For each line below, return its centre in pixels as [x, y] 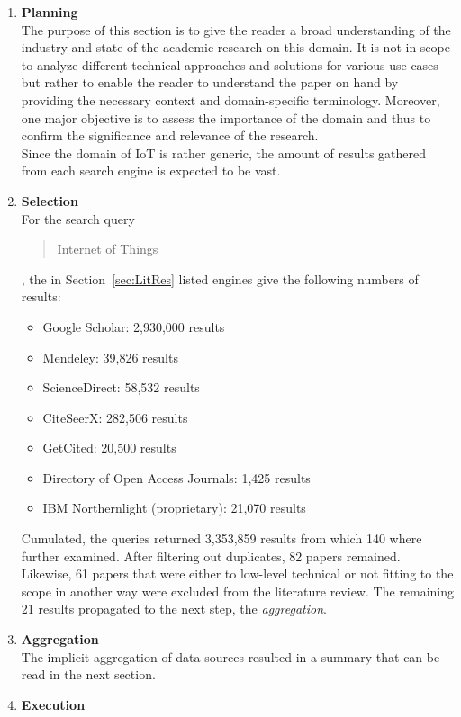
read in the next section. [88, 674]
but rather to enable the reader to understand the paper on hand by [210, 82]
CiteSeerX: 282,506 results [115, 417]
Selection [50, 200]
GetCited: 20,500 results [109, 448]
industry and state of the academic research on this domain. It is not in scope [235, 47]
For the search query [78, 218]
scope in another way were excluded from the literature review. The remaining [238, 591]
